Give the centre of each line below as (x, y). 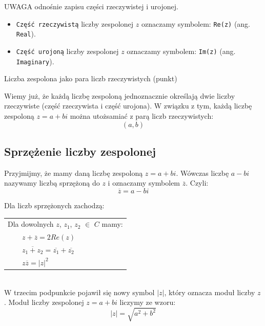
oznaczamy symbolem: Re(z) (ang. (196, 23)
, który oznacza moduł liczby (210, 292)
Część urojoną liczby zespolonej (67, 51)
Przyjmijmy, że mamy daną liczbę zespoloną (74, 173)
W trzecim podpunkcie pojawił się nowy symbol (79, 292)
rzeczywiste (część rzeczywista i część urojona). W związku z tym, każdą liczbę (128, 106)
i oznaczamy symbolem (144, 183)
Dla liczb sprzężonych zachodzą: (54, 205)
